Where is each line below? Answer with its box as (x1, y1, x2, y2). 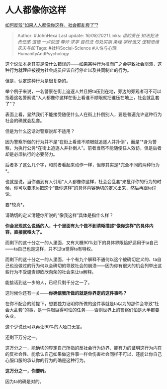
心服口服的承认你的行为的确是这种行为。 (5, 357, 88, 363)
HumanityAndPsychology (17, 50, 70, 56)
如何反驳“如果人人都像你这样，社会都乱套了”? (5, 22, 98, 28)
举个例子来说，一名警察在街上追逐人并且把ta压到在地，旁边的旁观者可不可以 (5, 88, 162, 94)
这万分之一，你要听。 (5, 368, 49, 374)
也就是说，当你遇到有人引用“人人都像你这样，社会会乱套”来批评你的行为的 (5, 178, 158, 184)
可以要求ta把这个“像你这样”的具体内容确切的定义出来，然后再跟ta (18, 185, 152, 191)
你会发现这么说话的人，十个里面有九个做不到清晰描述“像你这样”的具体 (5, 223, 150, 229)
